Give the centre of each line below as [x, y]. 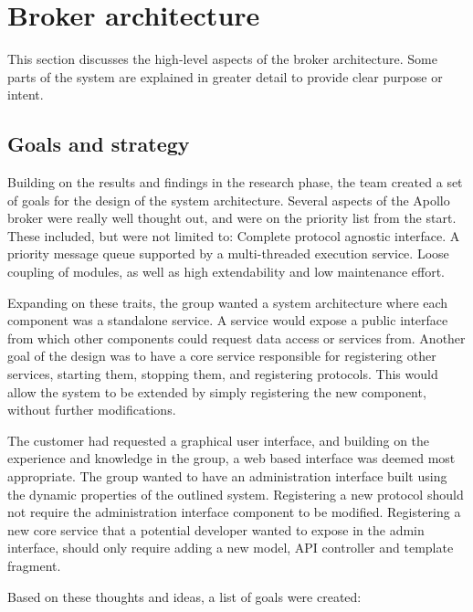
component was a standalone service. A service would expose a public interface [228, 320]
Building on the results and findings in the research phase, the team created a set [235, 182]
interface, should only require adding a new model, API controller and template [231, 548]
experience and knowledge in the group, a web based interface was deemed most [231, 458]
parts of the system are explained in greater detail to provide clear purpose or [225, 76]
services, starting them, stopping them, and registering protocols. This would [223, 374]
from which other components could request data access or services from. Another [236, 338]
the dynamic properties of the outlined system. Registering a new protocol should [236, 494]
